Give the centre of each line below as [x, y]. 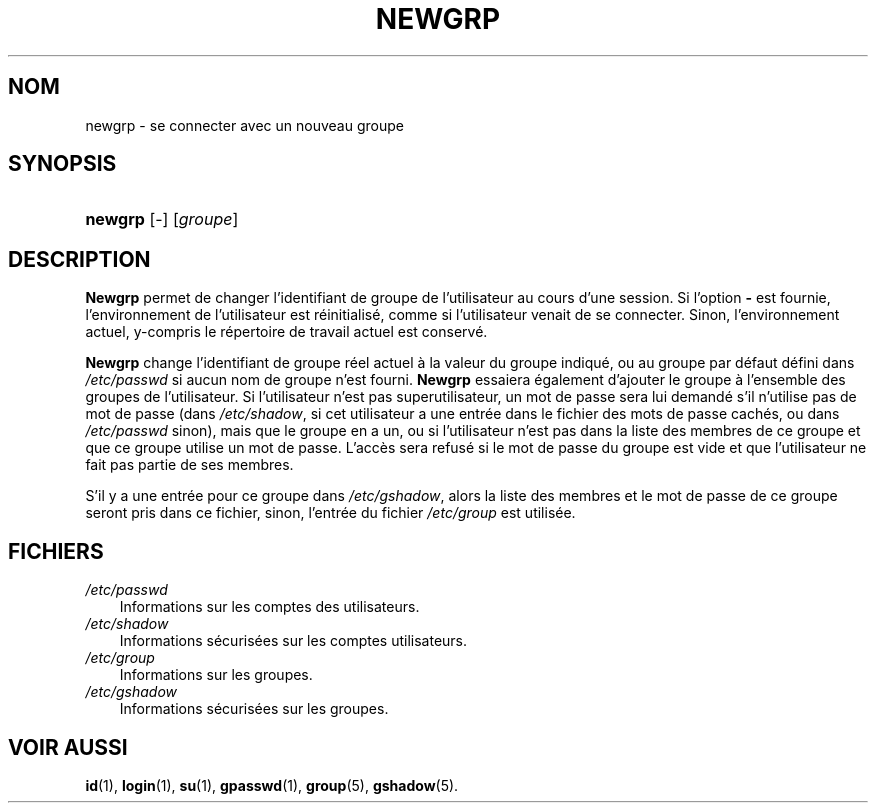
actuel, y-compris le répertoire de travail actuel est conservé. [286, 332]
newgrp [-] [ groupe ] [162, 219]
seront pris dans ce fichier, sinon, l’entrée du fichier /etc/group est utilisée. [330, 513]
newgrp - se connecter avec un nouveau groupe [244, 125]
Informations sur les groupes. [216, 675]
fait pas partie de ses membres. [189, 465]
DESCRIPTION [79, 259]
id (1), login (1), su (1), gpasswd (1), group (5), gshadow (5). [272, 785]
